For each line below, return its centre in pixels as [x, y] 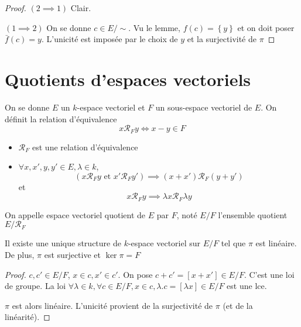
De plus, [20, 254]
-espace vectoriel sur [164, 243]
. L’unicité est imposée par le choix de [110, 39]
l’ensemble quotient [253, 214]
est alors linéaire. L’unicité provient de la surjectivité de [112, 305]
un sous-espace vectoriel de [204, 107]
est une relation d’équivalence [85, 147]
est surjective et [72, 254]
